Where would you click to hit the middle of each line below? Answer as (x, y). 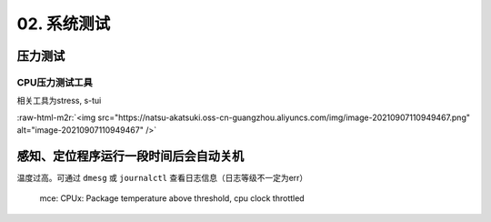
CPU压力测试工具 (55, 82)
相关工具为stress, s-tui (59, 101)
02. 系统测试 (64, 24)
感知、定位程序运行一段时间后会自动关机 (130, 156)
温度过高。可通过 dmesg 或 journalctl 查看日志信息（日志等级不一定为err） (162, 178)
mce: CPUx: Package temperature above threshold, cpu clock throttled (172, 198)
